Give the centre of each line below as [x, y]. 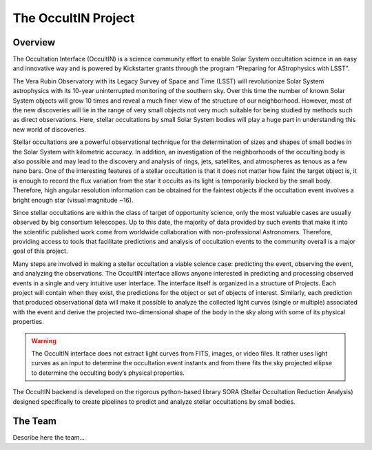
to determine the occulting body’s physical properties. [108, 373]
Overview [34, 42]
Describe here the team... [49, 438]
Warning [44, 340]
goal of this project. [40, 251]
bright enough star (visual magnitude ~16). [73, 200]
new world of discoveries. [49, 129]
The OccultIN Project [74, 18]
